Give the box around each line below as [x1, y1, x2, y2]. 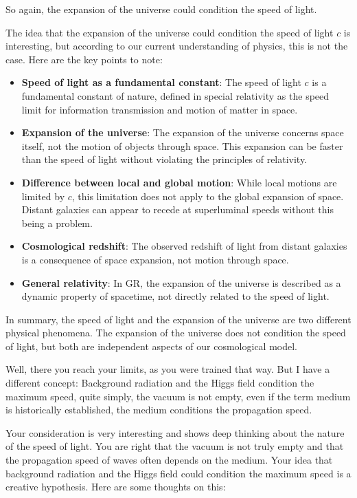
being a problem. [21, 215, 93, 230]
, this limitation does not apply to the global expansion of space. [71, 188, 344, 203]
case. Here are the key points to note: [5, 52, 163, 66]
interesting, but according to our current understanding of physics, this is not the [5, 39, 348, 53]
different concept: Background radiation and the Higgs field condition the [5, 376, 314, 390]
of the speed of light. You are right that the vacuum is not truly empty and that [5, 439, 344, 453]
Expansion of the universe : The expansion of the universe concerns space [21, 125, 344, 140]
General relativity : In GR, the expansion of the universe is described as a [21, 275, 341, 290]
